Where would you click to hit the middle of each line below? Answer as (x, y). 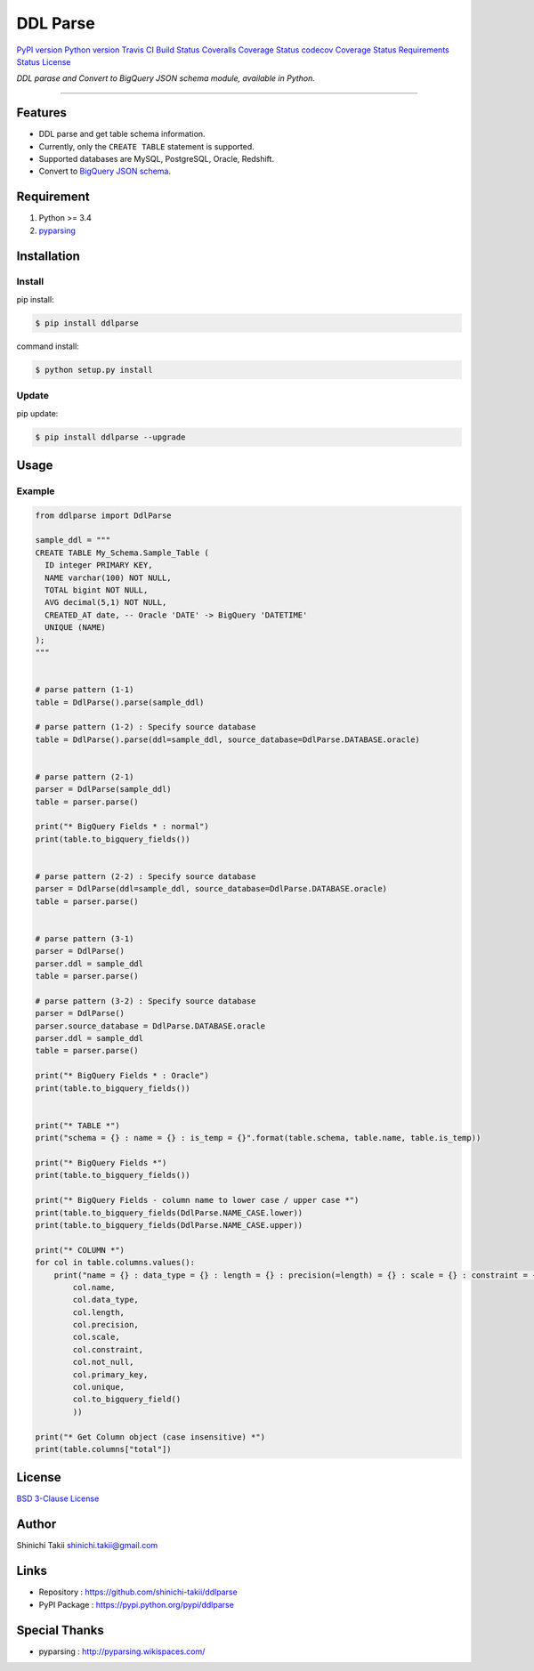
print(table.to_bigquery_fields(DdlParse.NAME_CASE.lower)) (169, 1213)
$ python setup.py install (94, 370)
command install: (48, 346)
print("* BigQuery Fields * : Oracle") (122, 1076)
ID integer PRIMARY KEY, (99, 565)
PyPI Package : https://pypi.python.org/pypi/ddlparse (137, 1604)
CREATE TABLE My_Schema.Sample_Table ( (122, 553)
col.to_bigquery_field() (127, 1400)
